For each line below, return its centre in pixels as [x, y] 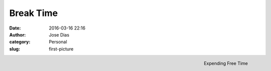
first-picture [61, 49]
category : [20, 42]
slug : [15, 49]
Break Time [33, 13]
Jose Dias [59, 34]
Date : [15, 28]
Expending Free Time [226, 63]
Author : [18, 34]
